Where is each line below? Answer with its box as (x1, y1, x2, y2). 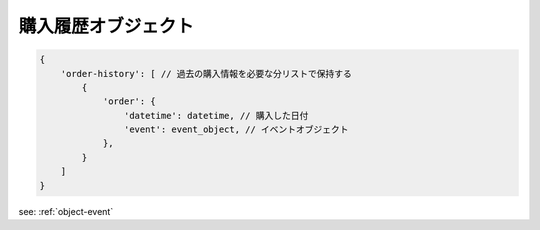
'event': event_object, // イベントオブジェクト (123, 124, 349, 135)
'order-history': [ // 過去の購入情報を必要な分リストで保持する (60, 68, 352, 79)
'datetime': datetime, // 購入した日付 (123, 110, 309, 121)
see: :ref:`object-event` (18, 205, 114, 217)
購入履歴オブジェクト (18, 15, 195, 37)
